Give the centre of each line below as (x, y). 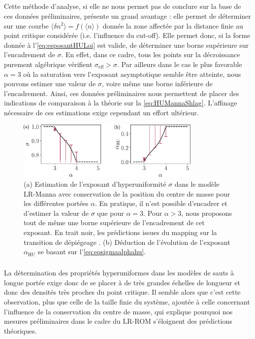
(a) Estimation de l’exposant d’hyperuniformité (95, 184)
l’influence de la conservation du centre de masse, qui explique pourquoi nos (118, 311)
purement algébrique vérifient (48, 64)
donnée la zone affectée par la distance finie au (173, 25)
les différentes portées (56, 203)
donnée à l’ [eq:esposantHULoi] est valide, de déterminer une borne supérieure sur (127, 45)
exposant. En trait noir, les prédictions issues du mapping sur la (120, 232)
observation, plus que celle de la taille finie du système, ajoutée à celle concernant (127, 301)
